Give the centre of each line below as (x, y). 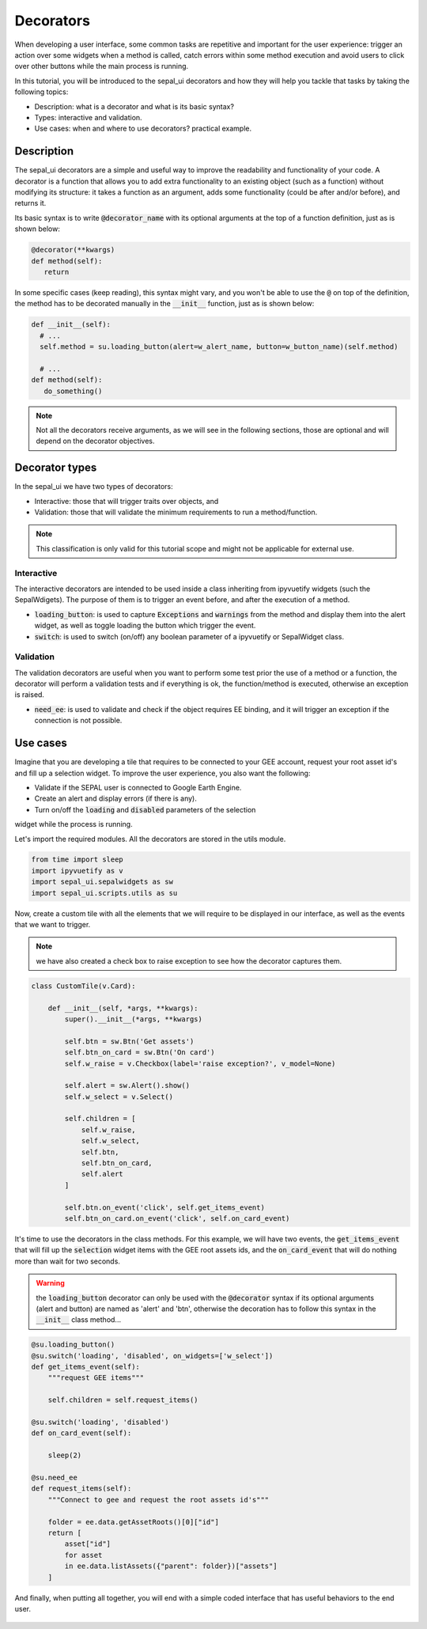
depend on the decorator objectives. (95, 441)
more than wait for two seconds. (67, 1261)
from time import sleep (77, 860)
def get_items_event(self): (85, 1367)
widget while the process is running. (74, 824)
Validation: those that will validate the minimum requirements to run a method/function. (176, 512)
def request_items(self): (81, 1489)
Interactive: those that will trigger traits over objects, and (127, 501)
